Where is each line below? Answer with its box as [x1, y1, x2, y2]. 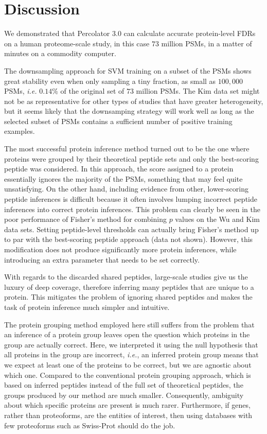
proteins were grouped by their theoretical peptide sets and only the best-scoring [4, 153, 259, 164]
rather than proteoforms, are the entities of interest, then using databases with [4, 409, 253, 420]
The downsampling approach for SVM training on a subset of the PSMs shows [4, 65, 252, 76]
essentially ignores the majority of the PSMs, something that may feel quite [4, 173, 243, 184]
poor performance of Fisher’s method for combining [4, 214, 167, 224]
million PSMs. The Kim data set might [136, 85, 260, 96]
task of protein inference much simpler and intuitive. [4, 301, 170, 312]
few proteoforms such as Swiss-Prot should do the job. [4, 420, 175, 430]
